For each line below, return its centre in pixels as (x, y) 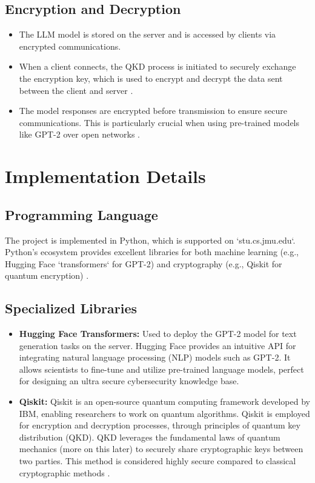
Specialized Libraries (71, 308)
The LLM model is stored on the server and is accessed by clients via (148, 34)
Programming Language (81, 214)
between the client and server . (76, 90)
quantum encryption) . (47, 275)
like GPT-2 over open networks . (79, 134)
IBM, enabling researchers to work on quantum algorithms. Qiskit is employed (164, 413)
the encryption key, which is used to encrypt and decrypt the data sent (151, 78)
